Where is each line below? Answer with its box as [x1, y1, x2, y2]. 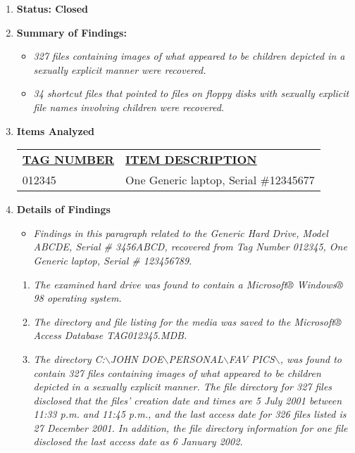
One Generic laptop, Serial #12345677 [125, 172, 315, 189]
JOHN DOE [110, 351, 163, 366]
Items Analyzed [16, 123, 95, 138]
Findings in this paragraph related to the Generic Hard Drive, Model [33, 225, 328, 240]
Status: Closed [16, 1, 89, 15]
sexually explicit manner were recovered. [33, 62, 206, 77]
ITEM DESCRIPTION [125, 151, 257, 168]
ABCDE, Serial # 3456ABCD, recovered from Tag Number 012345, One [33, 239, 347, 254]
